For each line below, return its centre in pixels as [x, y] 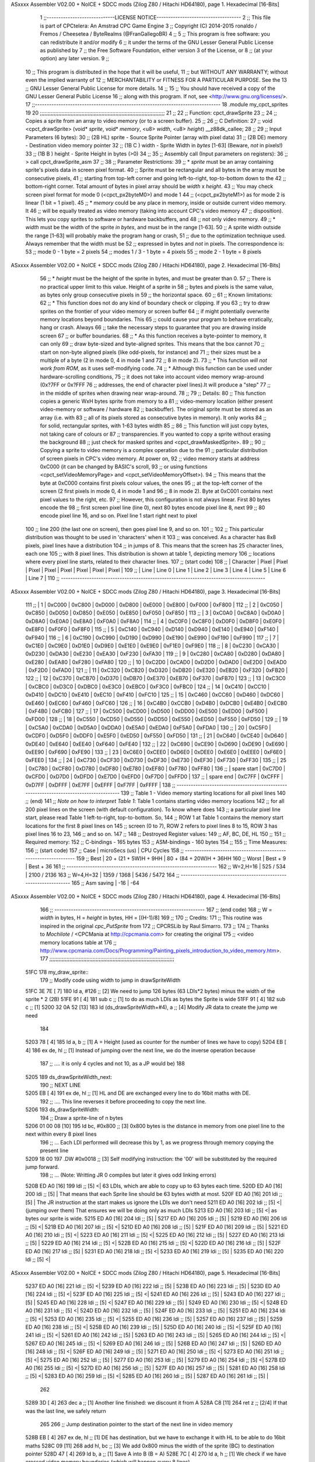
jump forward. [42, 1167]
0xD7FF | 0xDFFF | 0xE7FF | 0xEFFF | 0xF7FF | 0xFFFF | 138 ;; [100, 785]
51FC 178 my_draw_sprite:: [57, 972]
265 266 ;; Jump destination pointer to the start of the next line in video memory [136, 1424]
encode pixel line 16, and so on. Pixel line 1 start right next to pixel [119, 516]
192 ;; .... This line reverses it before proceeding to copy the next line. [123, 1101]
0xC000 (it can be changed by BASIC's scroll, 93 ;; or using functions [124, 467]
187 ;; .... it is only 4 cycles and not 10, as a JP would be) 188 [112, 1064]
